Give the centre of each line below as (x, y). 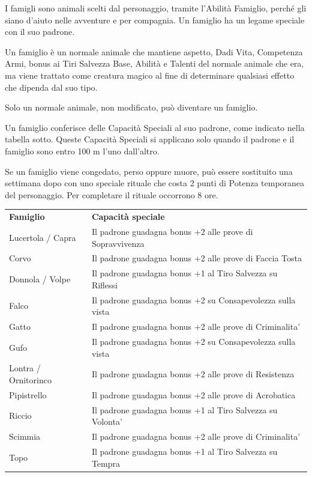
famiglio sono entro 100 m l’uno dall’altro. (82, 150)
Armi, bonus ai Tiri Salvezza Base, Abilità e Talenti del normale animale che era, (154, 63)
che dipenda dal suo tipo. (51, 87)
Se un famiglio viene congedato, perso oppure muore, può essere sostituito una (149, 171)
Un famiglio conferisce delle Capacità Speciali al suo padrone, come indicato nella (155, 127)
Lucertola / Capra (43, 237)
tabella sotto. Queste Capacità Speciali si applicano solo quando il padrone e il (150, 139)
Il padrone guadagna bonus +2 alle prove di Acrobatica (193, 394)
